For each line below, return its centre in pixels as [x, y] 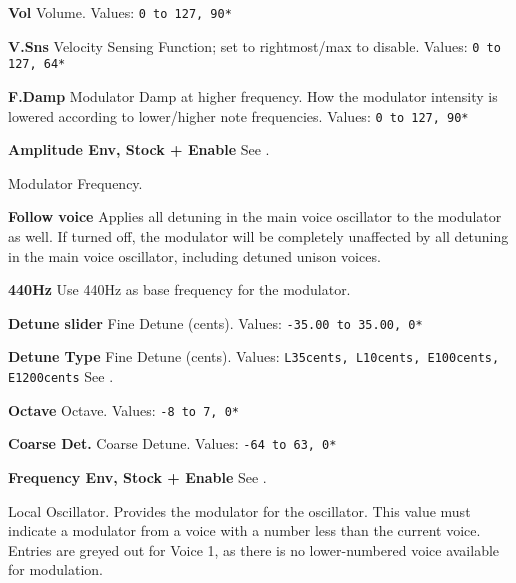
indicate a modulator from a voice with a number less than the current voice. [244, 530]
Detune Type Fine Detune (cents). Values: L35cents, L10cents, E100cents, [254, 356]
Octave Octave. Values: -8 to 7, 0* [123, 409]
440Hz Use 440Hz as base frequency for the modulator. [179, 289]
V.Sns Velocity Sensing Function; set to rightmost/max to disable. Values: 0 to [254, 45]
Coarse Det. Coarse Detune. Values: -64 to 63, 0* [172, 443]
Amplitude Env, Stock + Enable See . [139, 149]
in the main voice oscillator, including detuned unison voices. [194, 255]
